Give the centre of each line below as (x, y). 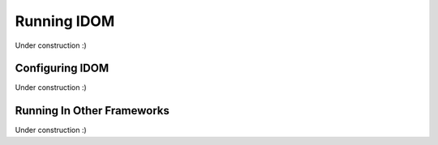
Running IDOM (65, 21)
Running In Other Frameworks (92, 111)
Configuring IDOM (62, 68)
